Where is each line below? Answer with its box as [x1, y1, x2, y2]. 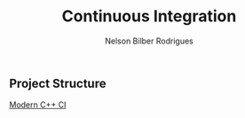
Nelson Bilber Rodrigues [105, 35, 194, 46]
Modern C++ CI [9, 99, 67, 110]
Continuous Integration [61, 6, 237, 27]
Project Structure [9, 75, 107, 90]
